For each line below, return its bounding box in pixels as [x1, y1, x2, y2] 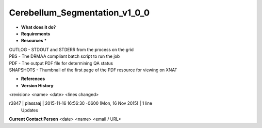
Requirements [21, 31, 50, 36]
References [21, 76, 45, 82]
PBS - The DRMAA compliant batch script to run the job [9, 53, 120, 59]
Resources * [21, 38, 47, 44]
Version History [21, 82, 53, 88]
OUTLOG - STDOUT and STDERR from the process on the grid [9, 47, 134, 52]
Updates [21, 107, 38, 113]
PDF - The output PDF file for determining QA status [9, 60, 114, 66]
